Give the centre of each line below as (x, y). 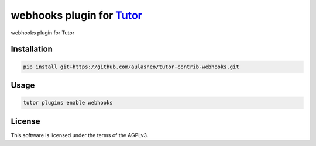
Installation (32, 49)
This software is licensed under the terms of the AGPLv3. (80, 135)
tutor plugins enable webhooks (68, 103)
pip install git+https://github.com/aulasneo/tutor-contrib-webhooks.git (131, 67)
